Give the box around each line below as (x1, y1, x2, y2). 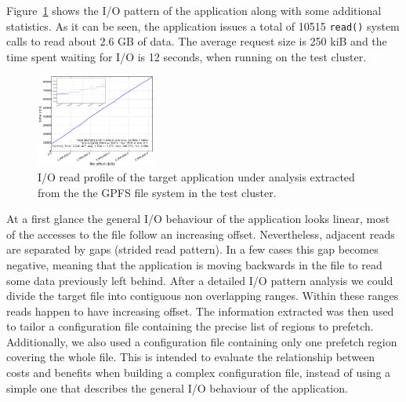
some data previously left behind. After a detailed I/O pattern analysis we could (6, 272, 393, 288)
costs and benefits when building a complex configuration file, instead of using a (6, 364, 391, 381)
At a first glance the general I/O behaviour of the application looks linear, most (6, 210, 390, 227)
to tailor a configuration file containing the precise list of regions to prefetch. (6, 318, 374, 334)
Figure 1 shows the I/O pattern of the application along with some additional (6, 2, 382, 18)
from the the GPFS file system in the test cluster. (38, 184, 277, 200)
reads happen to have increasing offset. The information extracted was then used (6, 302, 394, 319)
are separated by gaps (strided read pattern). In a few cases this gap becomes (6, 241, 379, 258)
